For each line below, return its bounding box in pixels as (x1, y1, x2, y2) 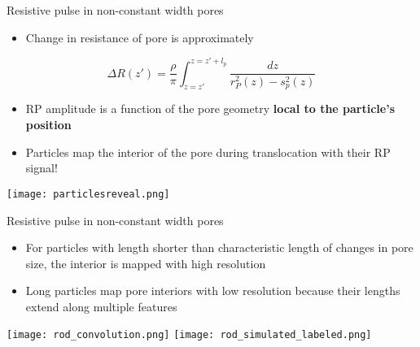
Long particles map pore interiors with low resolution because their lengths (25, 282, 400, 299)
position (25, 116, 72, 133)
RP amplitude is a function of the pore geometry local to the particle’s (25, 100, 396, 117)
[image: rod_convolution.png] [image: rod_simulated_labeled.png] (7, 329, 372, 341)
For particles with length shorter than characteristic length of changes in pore (25, 239, 413, 256)
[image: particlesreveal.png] (7, 188, 170, 200)
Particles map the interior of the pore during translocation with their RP (25, 143, 391, 160)
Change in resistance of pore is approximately (25, 28, 254, 46)
